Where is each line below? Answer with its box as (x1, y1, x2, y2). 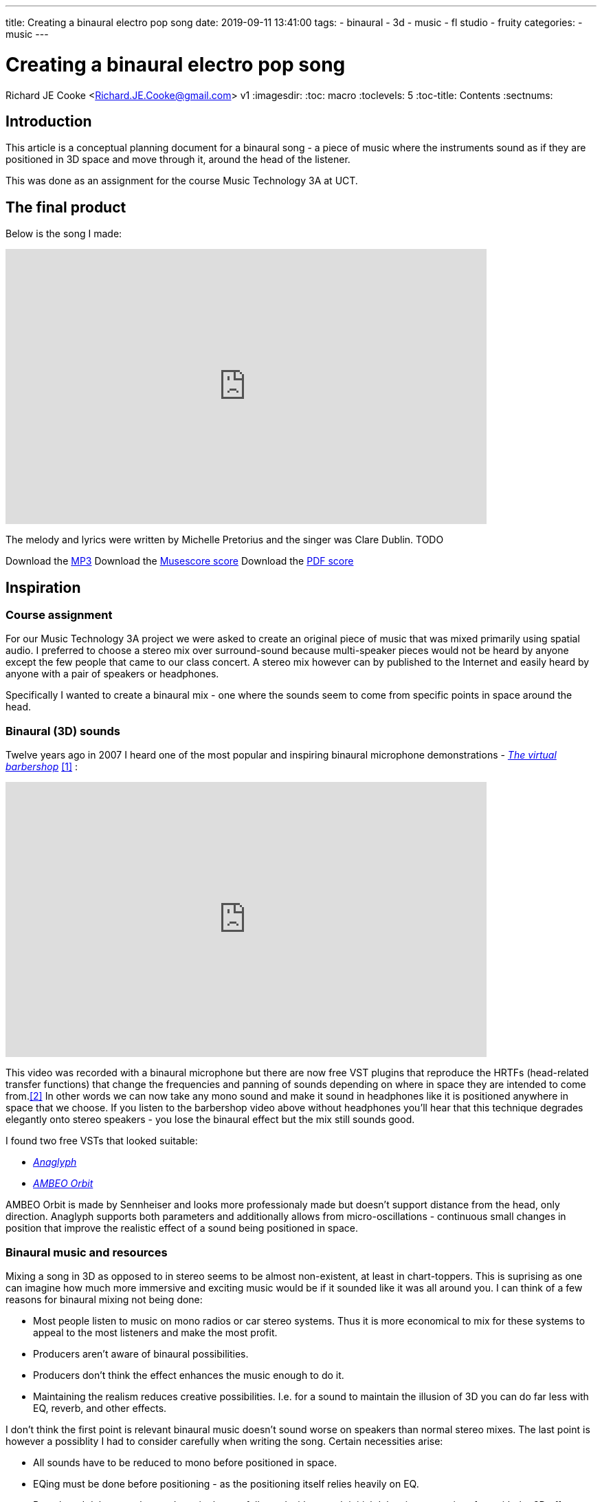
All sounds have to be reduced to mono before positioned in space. (33, 1456, 337, 1468)
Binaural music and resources (5, 1245, 168, 1259)
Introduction (5, 112, 92, 130)
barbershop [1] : (5, 761, 78, 773)
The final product (5, 198, 126, 216)
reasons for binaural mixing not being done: (5, 1293, 203, 1305)
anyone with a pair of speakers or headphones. (5, 668, 219, 680)
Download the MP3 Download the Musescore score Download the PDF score (5, 555, 354, 567)
